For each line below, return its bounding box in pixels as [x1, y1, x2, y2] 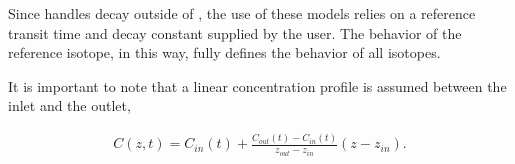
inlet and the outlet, [8, 95, 131, 116]
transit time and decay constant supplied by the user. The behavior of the [8, 22, 462, 43]
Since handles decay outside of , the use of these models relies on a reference [8, 3, 476, 23]
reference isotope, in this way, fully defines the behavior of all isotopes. [8, 42, 441, 63]
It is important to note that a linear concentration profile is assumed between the [8, 75, 507, 96]
